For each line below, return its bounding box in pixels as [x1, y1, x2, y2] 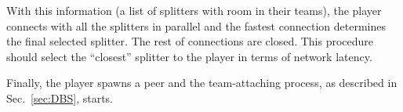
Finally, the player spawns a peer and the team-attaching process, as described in [6, 74, 398, 91]
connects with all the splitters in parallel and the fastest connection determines [6, 17, 386, 34]
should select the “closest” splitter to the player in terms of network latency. [6, 48, 372, 64]
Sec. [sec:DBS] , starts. [6, 89, 113, 106]
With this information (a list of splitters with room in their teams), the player [6, 2, 382, 18]
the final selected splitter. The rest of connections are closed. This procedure [6, 33, 374, 49]
